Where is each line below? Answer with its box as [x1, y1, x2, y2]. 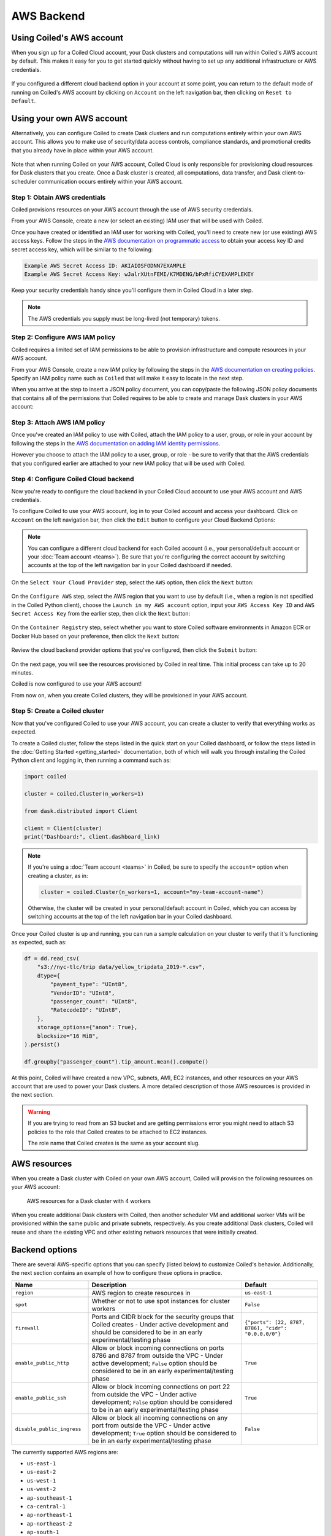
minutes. [11, 668, 34, 676]
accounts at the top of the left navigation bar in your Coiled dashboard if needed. [28, 562, 232, 569]
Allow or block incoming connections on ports [91, 1343, 224, 1352]
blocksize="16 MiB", [37, 1032, 99, 1040]
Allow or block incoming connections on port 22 [91, 1382, 230, 1391]
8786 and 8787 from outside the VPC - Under [91, 1351, 223, 1360]
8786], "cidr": [244, 1325, 287, 1331]
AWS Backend [11, 9, 85, 23]
